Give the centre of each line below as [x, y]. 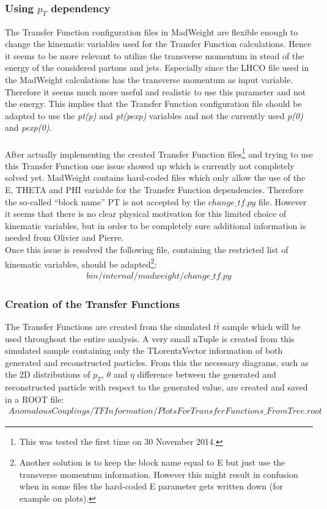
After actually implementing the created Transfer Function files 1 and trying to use [159, 153]
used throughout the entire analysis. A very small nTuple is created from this [150, 338]
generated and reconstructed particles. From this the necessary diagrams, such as [157, 362]
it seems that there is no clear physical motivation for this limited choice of [146, 214]
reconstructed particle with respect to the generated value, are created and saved [156, 387]
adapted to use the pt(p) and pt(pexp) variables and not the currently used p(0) [154, 115]
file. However [283, 201]
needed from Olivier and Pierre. [64, 237]
